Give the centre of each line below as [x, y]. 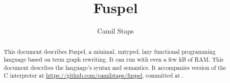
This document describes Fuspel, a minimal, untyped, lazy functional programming [110, 51]
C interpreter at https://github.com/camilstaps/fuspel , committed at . [94, 75]
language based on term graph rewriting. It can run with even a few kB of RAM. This [114, 59]
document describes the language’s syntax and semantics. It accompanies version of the [115, 67]
